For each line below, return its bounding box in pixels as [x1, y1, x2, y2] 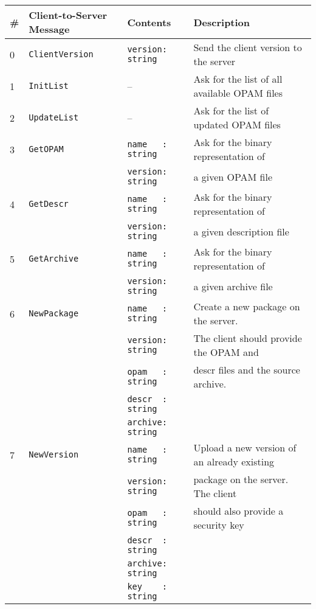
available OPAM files [193, 86, 283, 100]
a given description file [193, 224, 289, 238]
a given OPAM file [193, 169, 273, 184]
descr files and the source [193, 363, 300, 377]
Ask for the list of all [193, 72, 283, 86]
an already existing [193, 454, 275, 468]
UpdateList [29, 113, 79, 122]
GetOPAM [29, 144, 64, 154]
